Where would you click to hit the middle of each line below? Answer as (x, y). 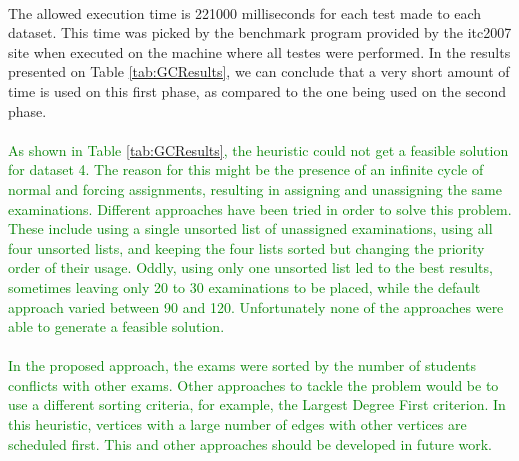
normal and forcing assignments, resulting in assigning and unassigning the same (255, 188)
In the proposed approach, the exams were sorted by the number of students (242, 365)
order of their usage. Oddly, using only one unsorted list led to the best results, (250, 267)
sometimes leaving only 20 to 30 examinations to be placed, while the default (244, 286)
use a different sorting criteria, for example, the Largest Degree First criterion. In (257, 404)
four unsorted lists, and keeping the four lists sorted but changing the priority (246, 247)
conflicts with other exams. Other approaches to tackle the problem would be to (253, 384)
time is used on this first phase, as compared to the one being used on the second (257, 90)
